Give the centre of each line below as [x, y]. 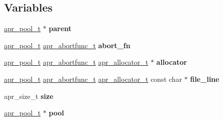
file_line [205, 79]
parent [60, 28]
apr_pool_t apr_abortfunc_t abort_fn [67, 45]
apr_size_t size [29, 96]
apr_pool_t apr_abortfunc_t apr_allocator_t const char [93, 79]
